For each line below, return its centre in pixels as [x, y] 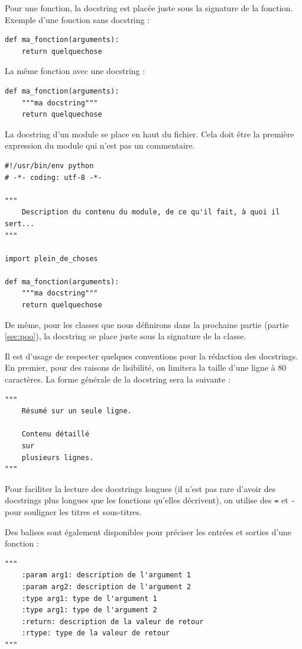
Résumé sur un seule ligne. [77, 411]
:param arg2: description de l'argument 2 [106, 587]
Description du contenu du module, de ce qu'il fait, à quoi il [151, 212]
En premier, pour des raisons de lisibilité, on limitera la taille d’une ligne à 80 [146, 367]
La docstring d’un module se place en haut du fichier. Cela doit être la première [150, 134]
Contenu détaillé [56, 434]
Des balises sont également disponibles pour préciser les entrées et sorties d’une [148, 531]
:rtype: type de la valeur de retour [96, 633]
